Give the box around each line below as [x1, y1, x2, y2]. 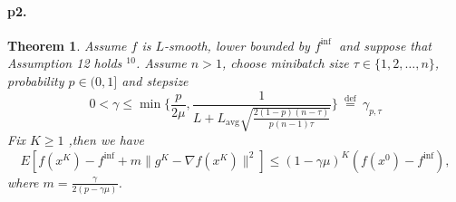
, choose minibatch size [221, 53, 349, 72]
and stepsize [121, 71, 189, 90]
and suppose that [338, 35, 432, 54]
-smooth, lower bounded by [164, 35, 310, 54]
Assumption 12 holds [7, 53, 122, 72]
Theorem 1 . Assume [7, 35, 127, 54]
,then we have [68, 130, 144, 149]
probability [7, 71, 64, 90]
